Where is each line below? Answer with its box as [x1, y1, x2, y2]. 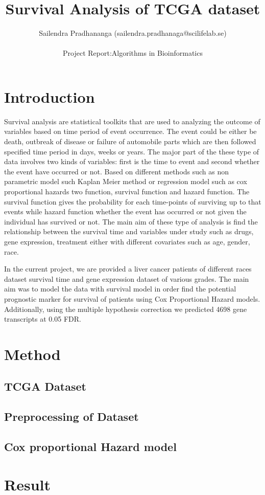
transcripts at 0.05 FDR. [4, 313, 81, 324]
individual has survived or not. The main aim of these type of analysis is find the [4, 216, 258, 227]
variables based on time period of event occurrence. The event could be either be [4, 126, 257, 137]
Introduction [4, 86, 95, 107]
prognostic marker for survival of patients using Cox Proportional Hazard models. [4, 293, 260, 304]
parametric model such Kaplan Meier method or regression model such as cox [4, 176, 247, 187]
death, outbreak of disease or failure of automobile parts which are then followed [4, 136, 256, 147]
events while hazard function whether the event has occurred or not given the [4, 206, 247, 217]
